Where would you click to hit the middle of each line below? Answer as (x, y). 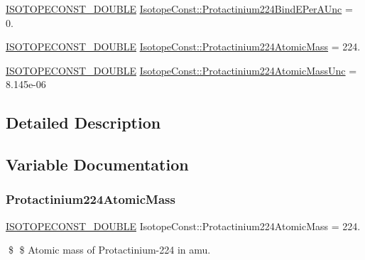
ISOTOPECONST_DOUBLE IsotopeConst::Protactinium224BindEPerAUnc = (179, 9)
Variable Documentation (97, 164)
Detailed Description (83, 123)
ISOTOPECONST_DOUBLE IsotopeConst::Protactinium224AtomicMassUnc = (181, 70)
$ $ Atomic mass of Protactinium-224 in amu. (109, 250)
